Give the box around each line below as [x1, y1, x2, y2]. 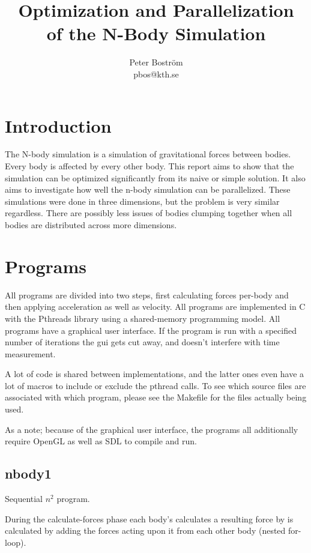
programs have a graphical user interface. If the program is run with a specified [5, 324, 297, 336]
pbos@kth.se [133, 67, 179, 80]
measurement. [5, 347, 56, 360]
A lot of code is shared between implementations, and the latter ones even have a [5, 367, 304, 380]
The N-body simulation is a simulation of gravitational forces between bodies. [5, 148, 291, 160]
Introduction [5, 113, 112, 137]
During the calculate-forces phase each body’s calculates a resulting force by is [5, 512, 294, 525]
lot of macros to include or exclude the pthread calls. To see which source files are [5, 379, 306, 391]
